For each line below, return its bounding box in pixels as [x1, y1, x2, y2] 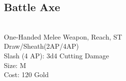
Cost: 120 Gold [4, 69, 49, 80]
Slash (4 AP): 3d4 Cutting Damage [4, 50, 109, 60]
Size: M [4, 60, 26, 70]
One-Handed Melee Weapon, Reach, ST [4, 31, 122, 41]
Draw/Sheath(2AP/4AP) [4, 41, 79, 51]
